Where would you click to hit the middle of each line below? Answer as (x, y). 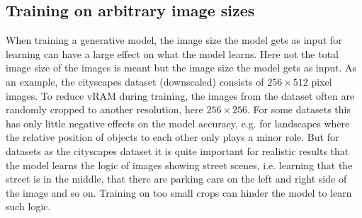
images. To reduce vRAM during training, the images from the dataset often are (180, 95)
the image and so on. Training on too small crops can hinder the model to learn (179, 192)
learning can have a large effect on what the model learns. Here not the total (172, 53)
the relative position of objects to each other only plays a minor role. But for (172, 137)
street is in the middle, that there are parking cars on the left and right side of (176, 179)
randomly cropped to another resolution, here (104, 109)
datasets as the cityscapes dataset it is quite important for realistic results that (177, 150)
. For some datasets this (299, 109)
